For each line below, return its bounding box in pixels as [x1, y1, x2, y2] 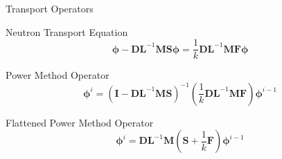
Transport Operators [6, 1, 94, 15]
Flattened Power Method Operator [6, 115, 154, 129]
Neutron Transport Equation [6, 24, 128, 39]
